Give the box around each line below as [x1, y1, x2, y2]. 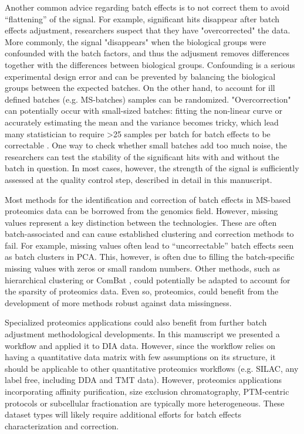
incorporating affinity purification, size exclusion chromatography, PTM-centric [5, 385, 289, 397]
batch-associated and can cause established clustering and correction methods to [5, 228, 294, 240]
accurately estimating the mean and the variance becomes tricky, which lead [5, 116, 279, 128]
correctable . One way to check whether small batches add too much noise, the [5, 139, 287, 151]
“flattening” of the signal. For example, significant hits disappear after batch [5, 12, 280, 25]
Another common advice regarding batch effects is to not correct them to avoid [5, 1, 290, 13]
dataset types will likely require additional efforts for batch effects [5, 408, 241, 421]
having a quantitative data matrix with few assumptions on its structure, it [5, 351, 276, 363]
